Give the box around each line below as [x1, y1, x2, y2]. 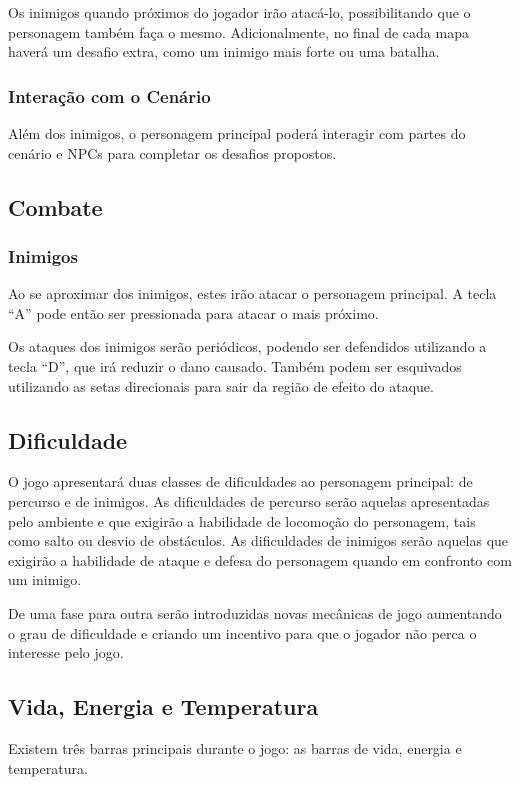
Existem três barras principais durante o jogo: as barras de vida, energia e [8, 737, 462, 758]
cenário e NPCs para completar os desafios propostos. [8, 142, 337, 163]
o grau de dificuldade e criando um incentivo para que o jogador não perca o [8, 622, 477, 643]
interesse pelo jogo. [8, 642, 124, 663]
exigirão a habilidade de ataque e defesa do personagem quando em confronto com [8, 549, 512, 570]
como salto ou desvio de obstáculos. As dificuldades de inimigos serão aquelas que [8, 530, 509, 551]
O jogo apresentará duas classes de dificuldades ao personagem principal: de [8, 471, 473, 492]
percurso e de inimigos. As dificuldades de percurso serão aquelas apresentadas [8, 490, 490, 511]
